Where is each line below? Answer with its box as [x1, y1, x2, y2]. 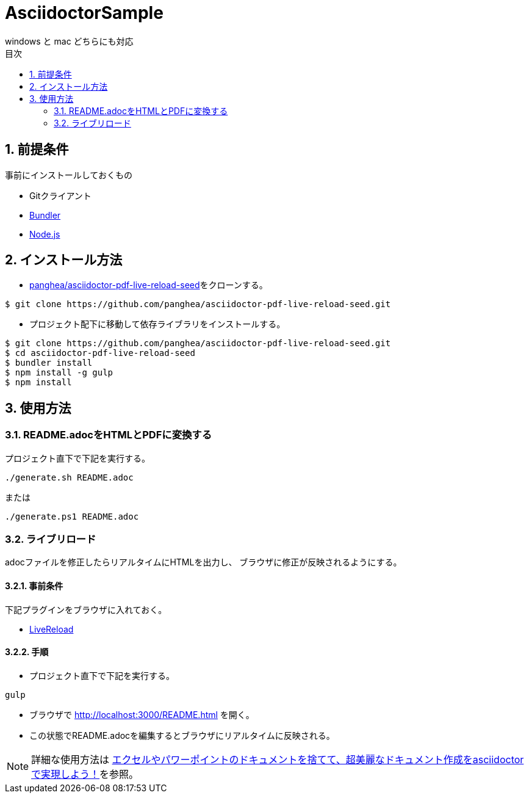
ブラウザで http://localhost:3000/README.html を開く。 [29, 709, 254, 720]
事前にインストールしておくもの [5, 169, 132, 180]
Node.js [29, 228, 60, 239]
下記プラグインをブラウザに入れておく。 [5, 604, 167, 615]
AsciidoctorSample [5, 2, 164, 23]
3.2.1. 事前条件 [5, 581, 63, 592]
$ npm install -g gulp [5, 368, 113, 378]
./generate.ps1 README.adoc [5, 511, 139, 521]
